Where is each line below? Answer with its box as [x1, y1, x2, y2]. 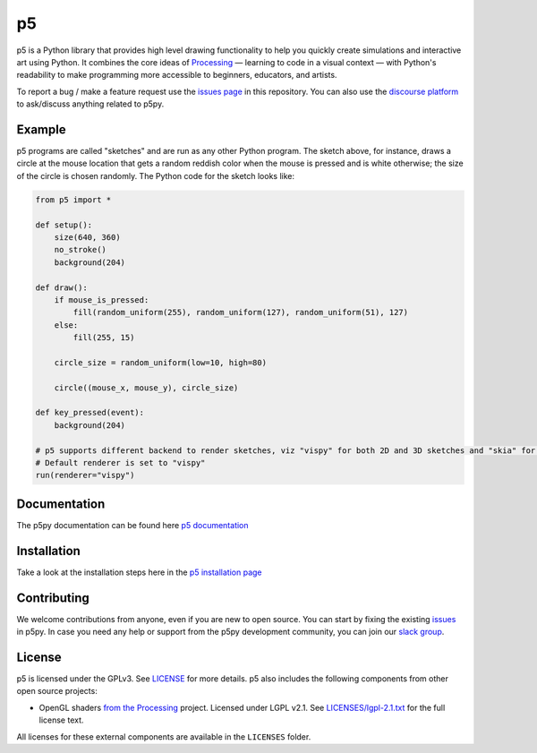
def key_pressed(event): [35, 407, 145, 418]
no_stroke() [54, 244, 107, 255]
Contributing [16, 590, 89, 605]
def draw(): [35, 282, 89, 293]
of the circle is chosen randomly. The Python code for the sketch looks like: [16, 170, 295, 181]
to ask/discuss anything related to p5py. [16, 98, 165, 109]
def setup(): [35, 219, 93, 230]
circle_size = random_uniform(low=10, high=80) [54, 357, 268, 367]
